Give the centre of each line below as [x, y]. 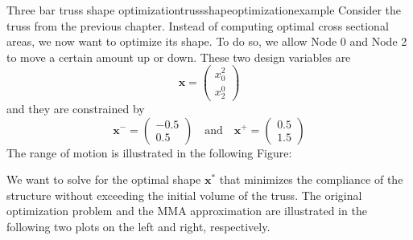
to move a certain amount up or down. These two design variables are [179, 57]
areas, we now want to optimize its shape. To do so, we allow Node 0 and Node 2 [207, 41]
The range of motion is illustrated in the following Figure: [149, 152]
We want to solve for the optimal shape [104, 179]
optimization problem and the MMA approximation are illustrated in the [187, 211]
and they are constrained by [76, 108]
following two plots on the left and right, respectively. [138, 226]
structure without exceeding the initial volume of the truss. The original [184, 195]
